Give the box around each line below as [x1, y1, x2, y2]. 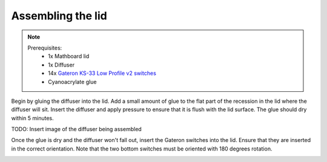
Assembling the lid [11, 9, 107, 22]
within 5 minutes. [11, 114, 54, 121]
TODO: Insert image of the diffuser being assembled [11, 126, 142, 133]
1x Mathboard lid [48, 53, 90, 60]
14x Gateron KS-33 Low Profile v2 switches [48, 70, 157, 77]
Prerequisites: [27, 44, 62, 51]
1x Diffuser [48, 61, 75, 68]
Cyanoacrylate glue [48, 78, 97, 85]
